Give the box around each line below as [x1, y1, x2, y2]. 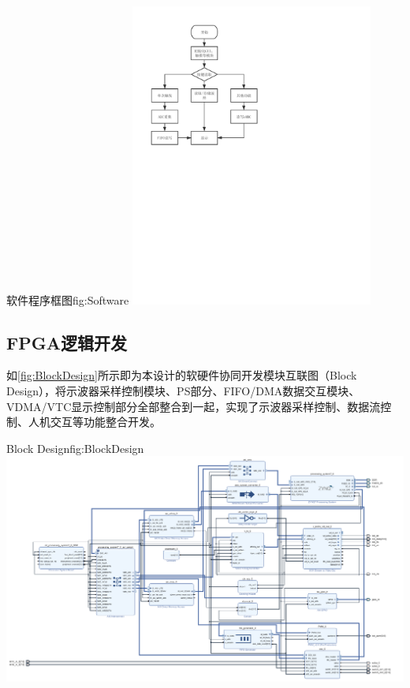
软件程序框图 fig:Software [6, 291, 129, 308]
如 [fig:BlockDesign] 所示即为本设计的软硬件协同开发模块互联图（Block [6, 367, 357, 383]
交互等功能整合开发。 [50, 413, 161, 430]
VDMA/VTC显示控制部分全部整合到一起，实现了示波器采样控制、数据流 [6, 398, 381, 414]
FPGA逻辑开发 [6, 330, 127, 354]
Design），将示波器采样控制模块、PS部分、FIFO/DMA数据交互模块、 [6, 382, 360, 398]
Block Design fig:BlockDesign [6, 439, 144, 456]
